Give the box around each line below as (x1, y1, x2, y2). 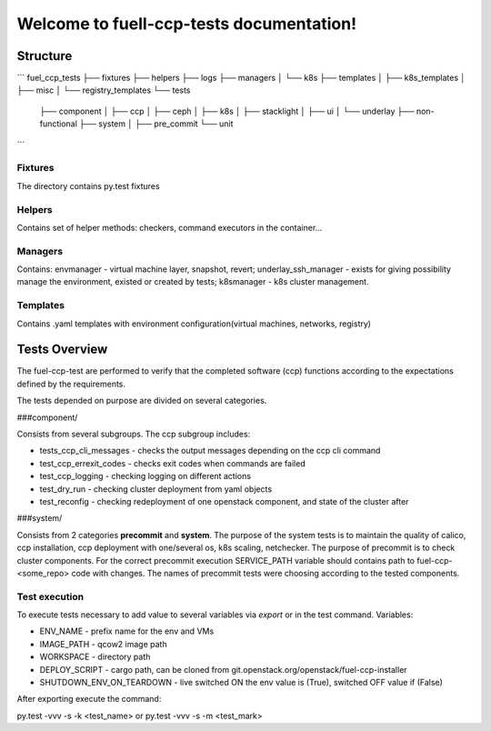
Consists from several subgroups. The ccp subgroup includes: (16, 428, 251, 440)
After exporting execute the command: (16, 694, 162, 705)
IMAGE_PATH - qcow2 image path (39, 638, 167, 649)
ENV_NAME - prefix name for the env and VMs (39, 626, 215, 636)
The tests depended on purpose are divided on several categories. (16, 396, 267, 406)
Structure (16, 48, 73, 64)
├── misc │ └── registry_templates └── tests (16, 85, 191, 95)
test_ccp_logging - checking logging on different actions (39, 471, 252, 482)
